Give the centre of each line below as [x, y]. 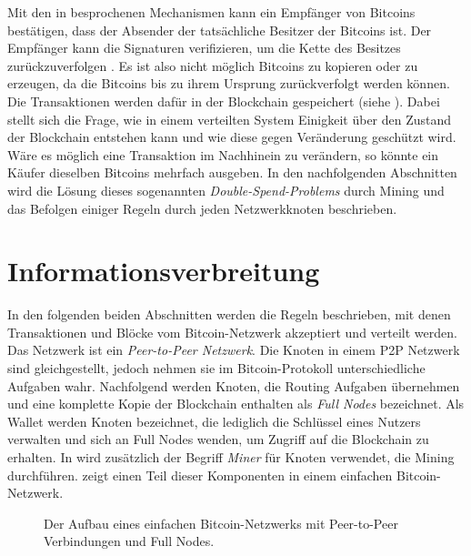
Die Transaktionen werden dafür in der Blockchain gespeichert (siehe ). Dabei [224, 101]
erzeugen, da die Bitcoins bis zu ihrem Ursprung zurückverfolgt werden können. [229, 83]
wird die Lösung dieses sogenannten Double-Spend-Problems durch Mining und [226, 190]
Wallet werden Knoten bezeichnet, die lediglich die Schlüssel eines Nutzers [214, 421]
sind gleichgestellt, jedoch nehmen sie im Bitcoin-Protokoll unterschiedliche [216, 368]
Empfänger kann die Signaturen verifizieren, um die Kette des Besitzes [204, 48]
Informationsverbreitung [164, 271]
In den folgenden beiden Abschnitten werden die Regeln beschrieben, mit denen [229, 314]
